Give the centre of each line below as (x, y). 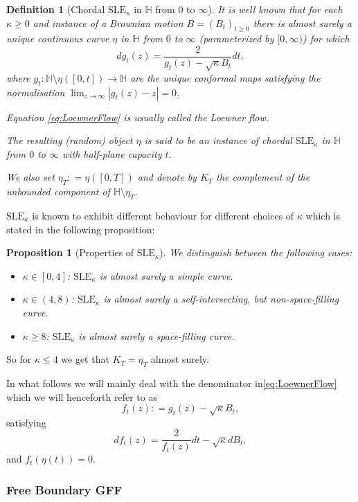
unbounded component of (58, 191)
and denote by (167, 177)
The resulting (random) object (70, 140)
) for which (326, 38)
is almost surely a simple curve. (166, 275)
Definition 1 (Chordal (56, 9)
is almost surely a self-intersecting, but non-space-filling (221, 299)
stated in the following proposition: (81, 229)
